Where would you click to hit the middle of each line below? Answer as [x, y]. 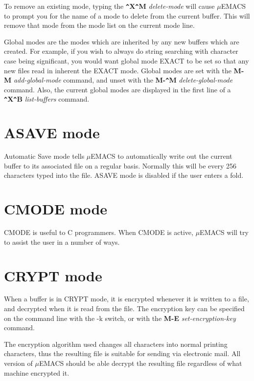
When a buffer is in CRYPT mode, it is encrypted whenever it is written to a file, [127, 299]
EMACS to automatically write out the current [162, 156]
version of [18, 363]
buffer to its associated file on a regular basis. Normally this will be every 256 [120, 165]
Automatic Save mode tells [44, 156]
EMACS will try [224, 232]
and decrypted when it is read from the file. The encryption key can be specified [124, 308]
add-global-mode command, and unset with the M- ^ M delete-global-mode [123, 80]
